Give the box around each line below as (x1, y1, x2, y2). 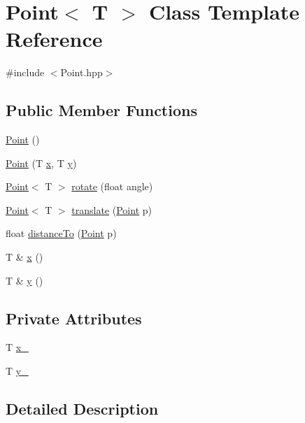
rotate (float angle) (71, 179, 153, 194)
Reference (6, 24, 103, 53)
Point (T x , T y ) (6, 155, 77, 170)
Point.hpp (60, 65, 103, 80)
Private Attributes (6, 307, 142, 329)
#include (6, 65, 45, 80)
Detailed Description (6, 398, 159, 420)
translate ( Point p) (71, 202, 152, 217)
